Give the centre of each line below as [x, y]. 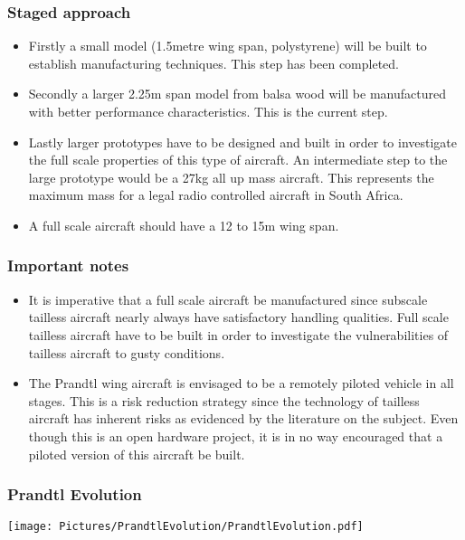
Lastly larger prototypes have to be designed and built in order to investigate [243, 142]
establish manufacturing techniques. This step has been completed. [214, 63]
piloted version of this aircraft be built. [137, 454]
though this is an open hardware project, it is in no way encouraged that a [236, 436]
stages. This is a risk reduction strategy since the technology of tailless [224, 400]
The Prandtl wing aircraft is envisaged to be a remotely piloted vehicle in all [241, 383]
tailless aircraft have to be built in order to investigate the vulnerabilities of [238, 334]
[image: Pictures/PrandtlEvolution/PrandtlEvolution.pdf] [185, 527]
